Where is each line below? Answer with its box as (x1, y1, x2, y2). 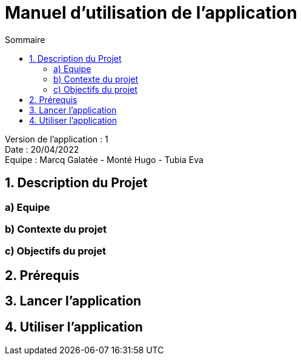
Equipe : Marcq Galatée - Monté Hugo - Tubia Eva (5, 154, 203, 165)
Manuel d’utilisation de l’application (5, 2, 297, 23)
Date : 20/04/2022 (5, 144, 79, 155)
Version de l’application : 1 (5, 133, 108, 144)
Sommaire (5, 34, 45, 45)
